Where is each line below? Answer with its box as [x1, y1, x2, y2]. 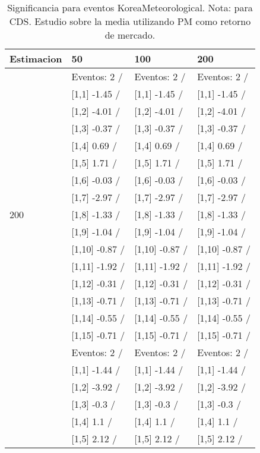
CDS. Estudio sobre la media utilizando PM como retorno [9, 14, 251, 28]
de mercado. [104, 28, 156, 42]
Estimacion [9, 52, 62, 65]
